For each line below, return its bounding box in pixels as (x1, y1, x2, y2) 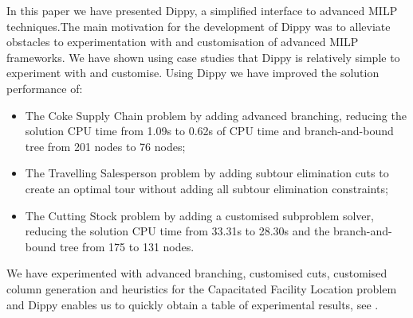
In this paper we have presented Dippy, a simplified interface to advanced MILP (6, 2, 398, 18)
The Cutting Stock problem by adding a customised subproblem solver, (25, 207, 374, 223)
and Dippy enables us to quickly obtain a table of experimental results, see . (6, 296, 379, 312)
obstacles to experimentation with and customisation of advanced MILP (6, 33, 359, 50)
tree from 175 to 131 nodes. (59, 238, 195, 254)
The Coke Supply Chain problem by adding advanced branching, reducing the (25, 107, 407, 123)
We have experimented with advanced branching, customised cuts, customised (6, 265, 387, 281)
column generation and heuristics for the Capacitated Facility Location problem (6, 280, 397, 297)
